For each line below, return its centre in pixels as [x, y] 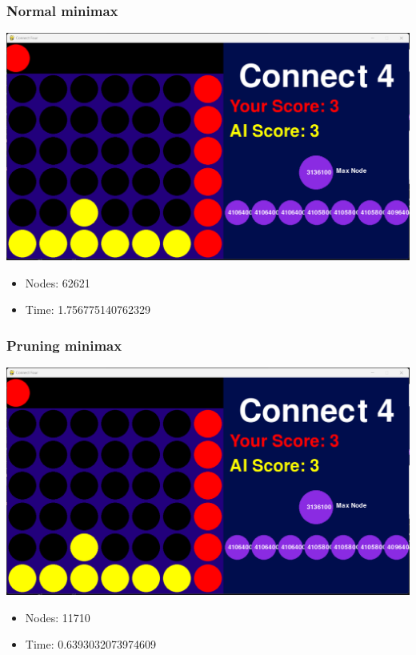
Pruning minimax [64, 345]
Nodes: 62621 [58, 282]
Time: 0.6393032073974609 [91, 644]
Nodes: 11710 [58, 617]
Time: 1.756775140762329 [88, 309]
